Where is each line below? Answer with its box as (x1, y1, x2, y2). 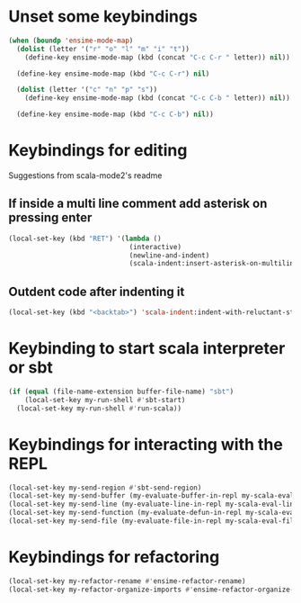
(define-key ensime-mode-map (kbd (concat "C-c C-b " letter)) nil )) (24, 94, 291, 103)
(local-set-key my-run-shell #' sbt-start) (24, 395, 186, 404)
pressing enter (8, 210, 93, 226)
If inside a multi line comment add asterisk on (8, 196, 268, 211)
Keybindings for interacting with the (8, 434, 284, 454)
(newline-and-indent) (128, 250, 210, 260)
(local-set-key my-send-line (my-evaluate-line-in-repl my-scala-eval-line (8, 499, 298, 509)
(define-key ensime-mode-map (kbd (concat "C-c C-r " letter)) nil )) (24, 52, 291, 62)
